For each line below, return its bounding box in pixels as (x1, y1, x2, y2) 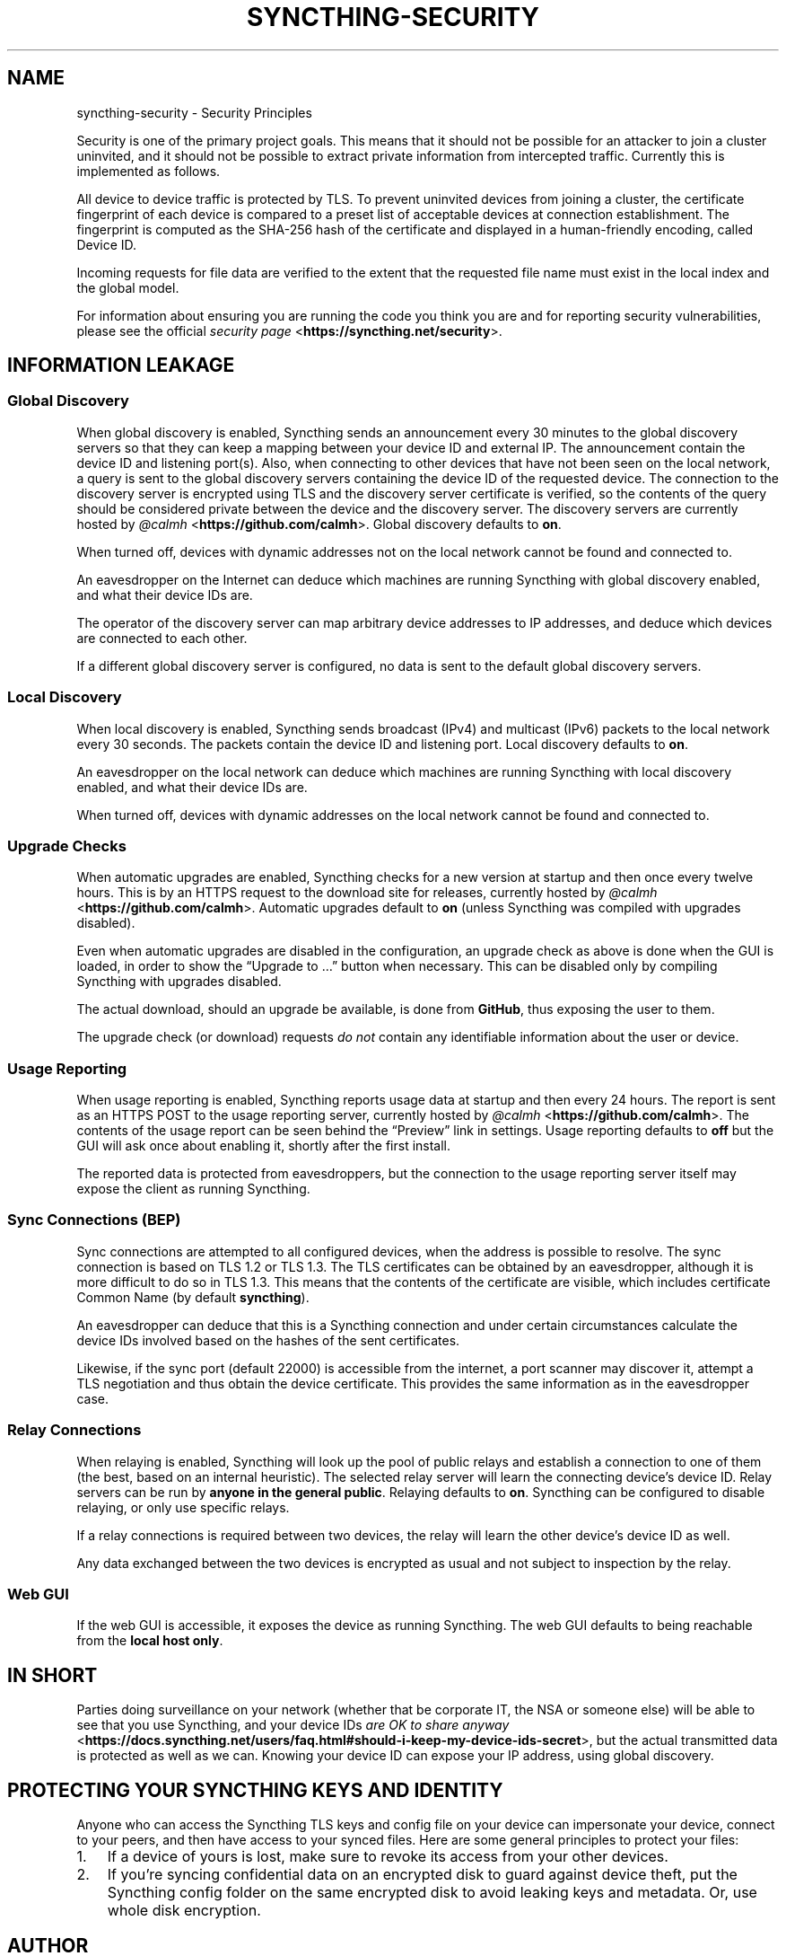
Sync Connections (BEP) (7, 1211, 181, 1229)
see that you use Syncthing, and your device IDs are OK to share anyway (76, 1717, 510, 1733)
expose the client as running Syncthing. (76, 1181, 310, 1197)
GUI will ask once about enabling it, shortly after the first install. (76, 1138, 451, 1154)
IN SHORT (7, 1663, 98, 1687)
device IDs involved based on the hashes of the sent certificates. (76, 1332, 460, 1348)
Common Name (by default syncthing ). (76, 1289, 310, 1305)
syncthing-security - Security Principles (76, 104, 312, 120)
